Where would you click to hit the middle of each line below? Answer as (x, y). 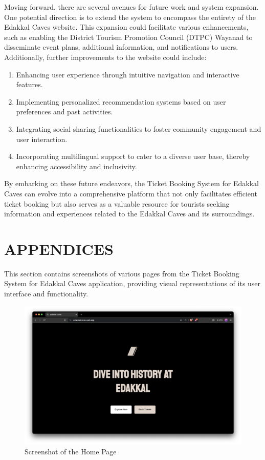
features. (29, 84)
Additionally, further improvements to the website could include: (105, 57)
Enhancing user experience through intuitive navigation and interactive (128, 74)
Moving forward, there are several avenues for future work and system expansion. (131, 7)
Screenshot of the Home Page (71, 451)
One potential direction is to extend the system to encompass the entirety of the (130, 17)
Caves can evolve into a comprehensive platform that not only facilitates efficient (131, 193)
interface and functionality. (46, 293)
